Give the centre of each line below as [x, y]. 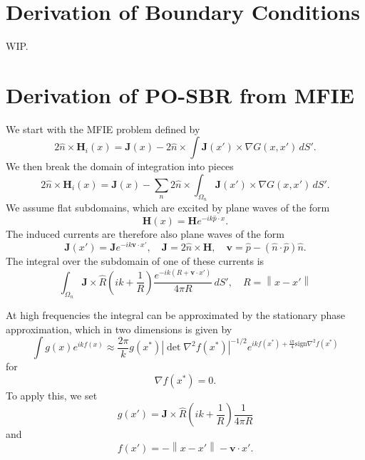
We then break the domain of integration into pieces [120, 166]
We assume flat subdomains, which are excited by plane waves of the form [168, 208]
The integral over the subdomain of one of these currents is [135, 261]
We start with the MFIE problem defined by [103, 129]
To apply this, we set [52, 395]
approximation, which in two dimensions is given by [119, 329]
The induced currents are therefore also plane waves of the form [145, 234]
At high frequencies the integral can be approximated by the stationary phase [176, 314]
